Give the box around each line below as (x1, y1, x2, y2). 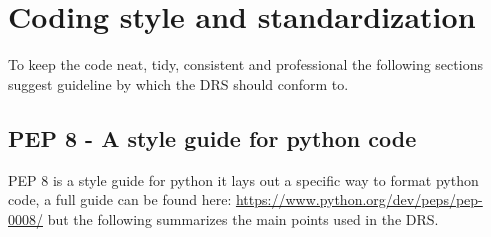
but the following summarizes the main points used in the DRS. (47, 208, 439, 229)
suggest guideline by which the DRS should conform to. (8, 73, 349, 94)
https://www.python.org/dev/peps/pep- (235, 189, 483, 210)
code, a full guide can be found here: (8, 189, 232, 210)
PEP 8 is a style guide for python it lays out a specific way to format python (8, 169, 479, 190)
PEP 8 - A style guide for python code (8, 122, 417, 153)
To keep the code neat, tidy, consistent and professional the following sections (8, 54, 483, 75)
